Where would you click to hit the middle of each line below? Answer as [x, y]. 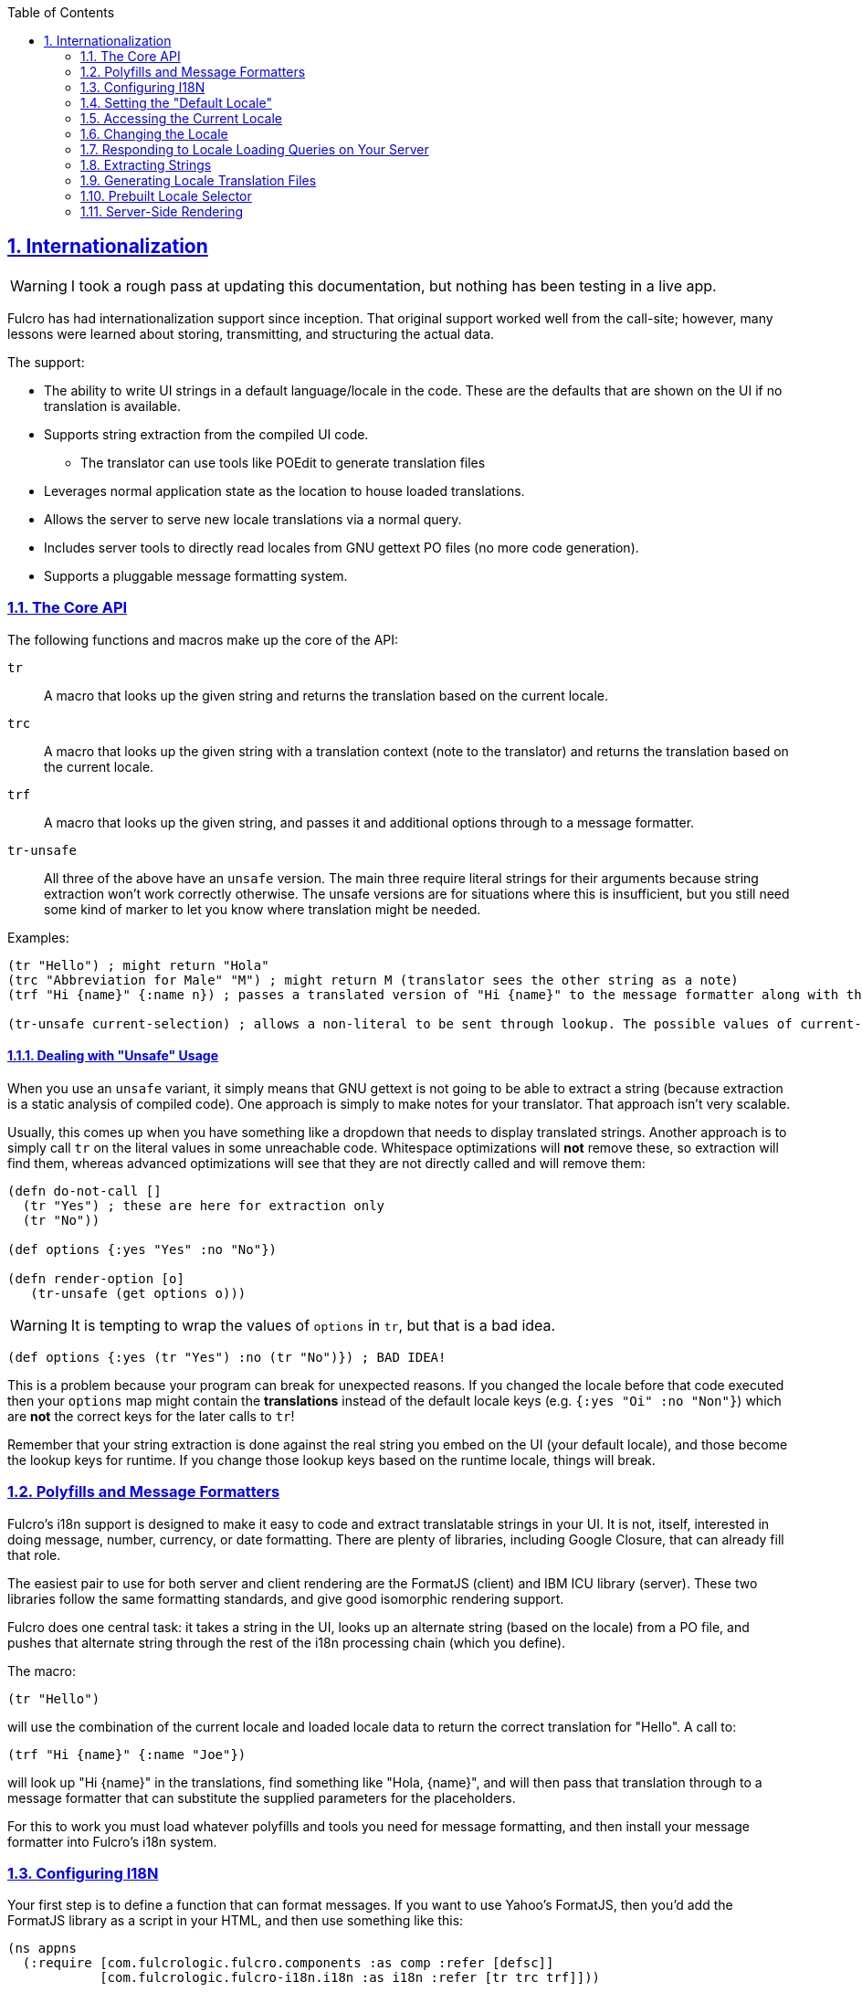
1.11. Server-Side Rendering [162, 211]
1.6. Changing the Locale [154, 134]
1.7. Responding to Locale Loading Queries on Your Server [255, 149]
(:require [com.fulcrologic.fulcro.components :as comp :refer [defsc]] [288, 1963]
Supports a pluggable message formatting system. [196, 575]
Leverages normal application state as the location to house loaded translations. [284, 490]
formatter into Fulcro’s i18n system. [112, 1841]
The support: [46, 362]
